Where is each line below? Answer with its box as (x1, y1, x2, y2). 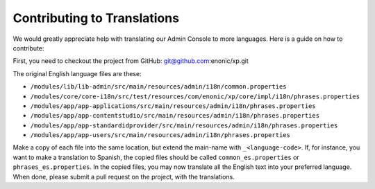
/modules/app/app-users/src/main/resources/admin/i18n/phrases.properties (30, 132, 291, 139)
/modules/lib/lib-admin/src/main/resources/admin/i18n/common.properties (30, 83, 287, 91)
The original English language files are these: (12, 69, 142, 78)
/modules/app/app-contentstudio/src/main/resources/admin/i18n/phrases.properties (30, 111, 319, 120)
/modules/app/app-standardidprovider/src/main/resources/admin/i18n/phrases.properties (30, 121, 338, 129)
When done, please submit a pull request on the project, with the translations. (12, 172, 235, 181)
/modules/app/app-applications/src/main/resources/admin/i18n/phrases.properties (30, 102, 316, 110)
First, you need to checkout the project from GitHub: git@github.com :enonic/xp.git (12, 57, 249, 65)
